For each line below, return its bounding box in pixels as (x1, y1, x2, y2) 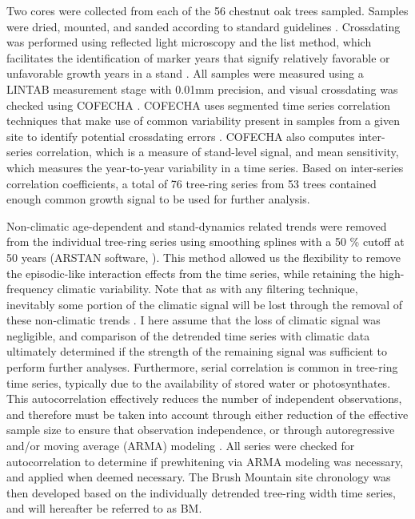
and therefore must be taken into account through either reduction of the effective (6, 405, 409, 422)
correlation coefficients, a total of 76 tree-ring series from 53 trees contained (6, 175, 377, 191)
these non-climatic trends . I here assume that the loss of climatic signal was (6, 312, 381, 328)
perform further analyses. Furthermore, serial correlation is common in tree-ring (6, 359, 398, 376)
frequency (6, 280, 54, 297)
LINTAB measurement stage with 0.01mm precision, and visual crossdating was (6, 80, 398, 97)
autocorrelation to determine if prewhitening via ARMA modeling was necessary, (6, 453, 404, 469)
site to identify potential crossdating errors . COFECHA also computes (6, 127, 355, 144)
